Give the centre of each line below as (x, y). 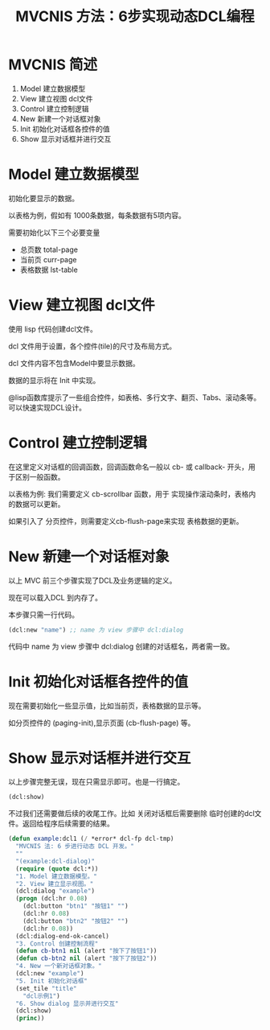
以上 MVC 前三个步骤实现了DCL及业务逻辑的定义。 (92, 580)
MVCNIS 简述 (53, 65)
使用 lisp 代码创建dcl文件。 (53, 329)
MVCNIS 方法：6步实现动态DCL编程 (135, 16)
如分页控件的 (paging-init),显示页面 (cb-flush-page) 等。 (102, 723)
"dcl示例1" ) (41, 996)
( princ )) (30, 1019)
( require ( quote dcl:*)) (57, 869)
